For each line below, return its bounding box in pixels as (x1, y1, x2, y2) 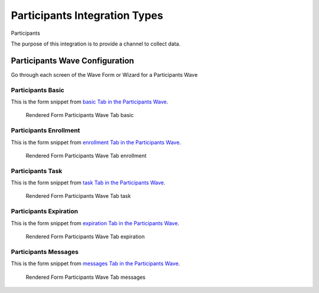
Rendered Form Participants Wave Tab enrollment (25, 152, 147, 159)
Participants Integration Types (11, 9, 164, 22)
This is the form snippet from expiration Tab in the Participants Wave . (11, 219, 180, 227)
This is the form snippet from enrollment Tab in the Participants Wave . (11, 139, 181, 146)
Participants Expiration (11, 207, 79, 216)
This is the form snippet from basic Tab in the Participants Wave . (11, 98, 168, 105)
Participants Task (11, 167, 63, 175)
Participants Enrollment (11, 126, 80, 135)
